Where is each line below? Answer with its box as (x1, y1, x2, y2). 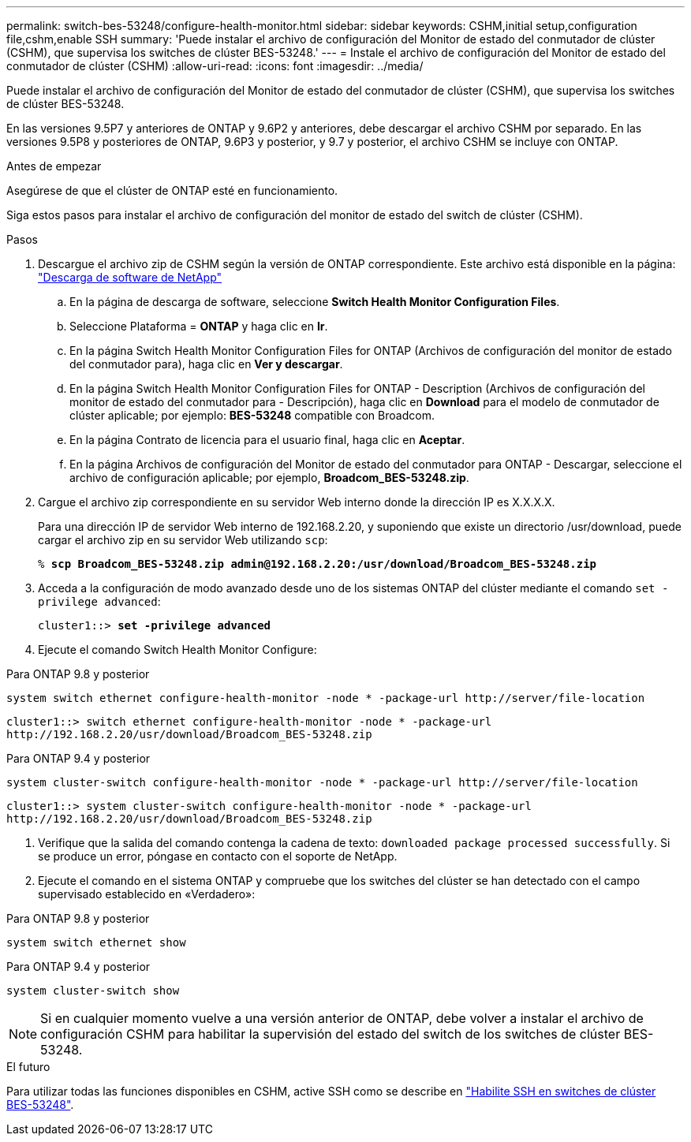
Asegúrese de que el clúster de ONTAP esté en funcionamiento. (6, 184, 338, 197)
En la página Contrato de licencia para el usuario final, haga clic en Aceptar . (69, 433, 465, 446)
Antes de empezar (6, 159, 102, 173)
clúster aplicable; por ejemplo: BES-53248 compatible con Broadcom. (69, 409, 435, 422)
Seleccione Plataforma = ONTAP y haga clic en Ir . (69, 319, 328, 333)
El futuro (6, 1060, 50, 1073)
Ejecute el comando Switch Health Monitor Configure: (38, 643, 317, 656)
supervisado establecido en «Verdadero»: (38, 887, 256, 901)
